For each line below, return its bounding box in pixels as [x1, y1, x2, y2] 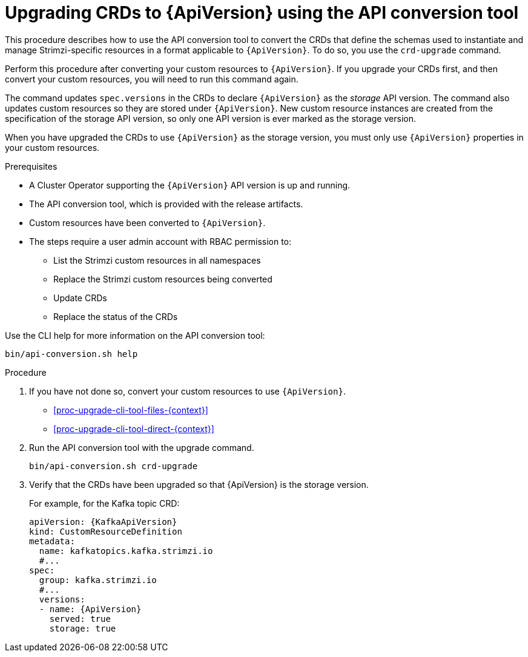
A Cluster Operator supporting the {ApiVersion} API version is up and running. [29, 179, 351, 190]
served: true [49, 613, 111, 624]
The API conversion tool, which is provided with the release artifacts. [29, 198, 303, 209]
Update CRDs [53, 292, 107, 303]
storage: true [49, 623, 116, 633]
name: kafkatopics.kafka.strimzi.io [39, 545, 213, 556]
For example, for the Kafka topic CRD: [29, 498, 180, 509]
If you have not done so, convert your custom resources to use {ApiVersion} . [29, 385, 346, 396]
